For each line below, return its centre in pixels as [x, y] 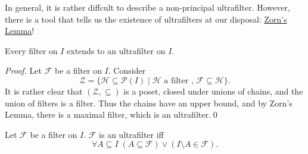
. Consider [127, 70]
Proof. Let [23, 70]
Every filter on [31, 50]
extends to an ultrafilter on [116, 50]
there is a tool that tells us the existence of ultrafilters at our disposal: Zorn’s [146, 19]
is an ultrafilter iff [131, 134]
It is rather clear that [44, 91]
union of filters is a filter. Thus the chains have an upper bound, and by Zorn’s [149, 103]
